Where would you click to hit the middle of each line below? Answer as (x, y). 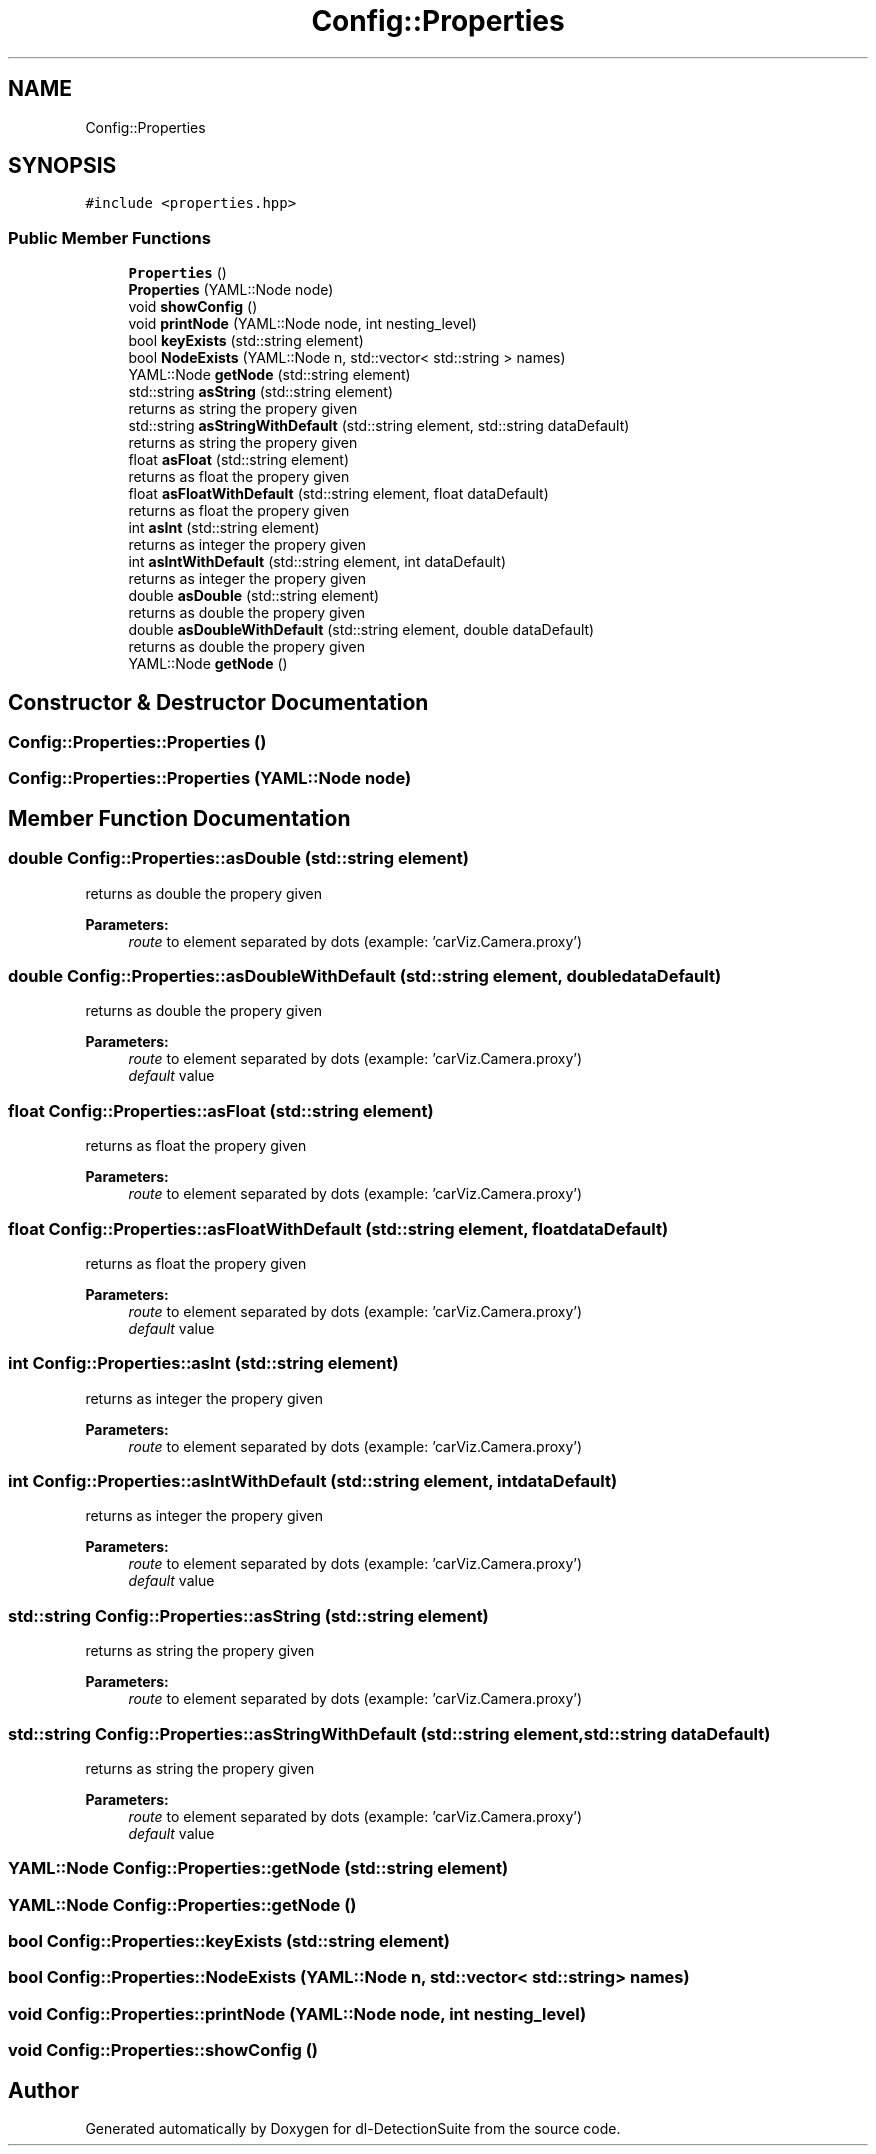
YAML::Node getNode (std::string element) (269, 375)
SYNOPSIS (62, 166)
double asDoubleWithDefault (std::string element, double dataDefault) (361, 630)
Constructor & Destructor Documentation (218, 702)
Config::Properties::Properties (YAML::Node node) (210, 778)
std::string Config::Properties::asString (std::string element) (248, 1615)
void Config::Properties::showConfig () (163, 2050)
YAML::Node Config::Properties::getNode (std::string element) (258, 1868)
